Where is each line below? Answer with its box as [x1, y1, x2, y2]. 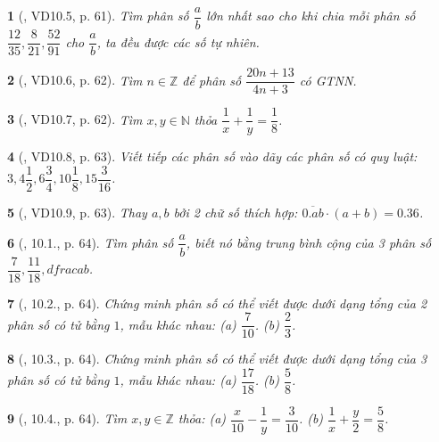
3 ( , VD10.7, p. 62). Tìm [7, 110, 143, 128]
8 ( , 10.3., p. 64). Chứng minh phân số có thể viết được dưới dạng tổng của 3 [7, 349, 427, 368]
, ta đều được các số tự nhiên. [96, 32, 260, 51]
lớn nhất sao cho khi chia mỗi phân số [206, 6, 416, 25]
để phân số [182, 70, 242, 89]
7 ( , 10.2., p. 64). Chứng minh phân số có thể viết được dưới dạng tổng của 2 [7, 293, 427, 312]
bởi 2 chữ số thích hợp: [173, 202, 298, 221]
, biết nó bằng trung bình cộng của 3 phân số [186, 233, 432, 251]
